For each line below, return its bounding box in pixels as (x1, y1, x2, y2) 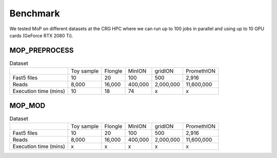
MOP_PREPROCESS (9, 46, 74, 55)
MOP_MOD (9, 101, 46, 110)
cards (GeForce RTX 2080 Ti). (9, 32, 73, 38)
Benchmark (9, 8, 60, 19)
